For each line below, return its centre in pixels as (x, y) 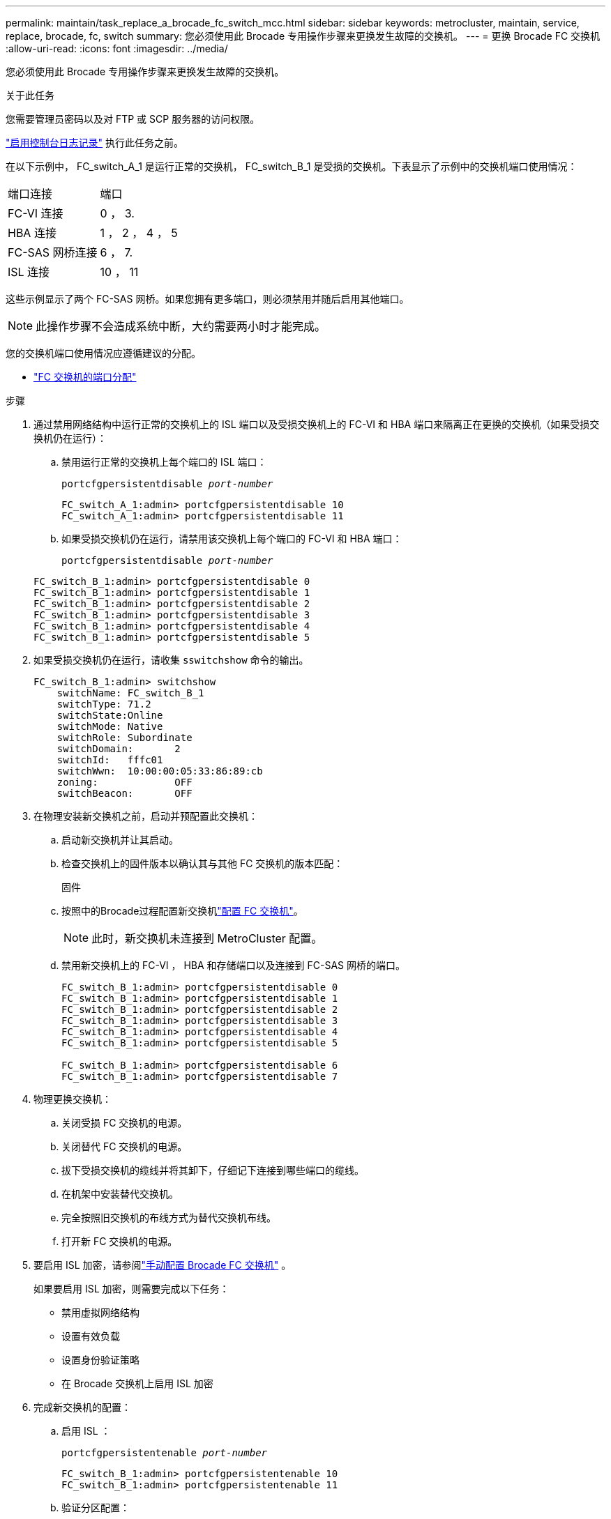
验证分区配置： (96, 1507)
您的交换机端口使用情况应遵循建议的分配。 (103, 353)
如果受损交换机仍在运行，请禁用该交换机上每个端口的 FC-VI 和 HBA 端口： (232, 539)
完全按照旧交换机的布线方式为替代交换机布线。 (169, 1218)
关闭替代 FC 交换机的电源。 (125, 1146)
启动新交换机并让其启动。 (120, 840)
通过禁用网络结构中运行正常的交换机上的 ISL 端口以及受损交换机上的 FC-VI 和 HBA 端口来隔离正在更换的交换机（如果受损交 (317, 424)
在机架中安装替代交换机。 (120, 1194)
